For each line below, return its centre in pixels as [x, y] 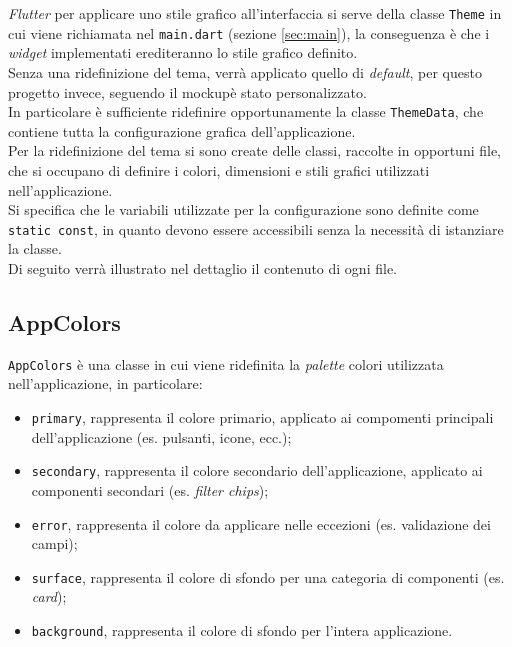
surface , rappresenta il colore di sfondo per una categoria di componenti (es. [268, 576]
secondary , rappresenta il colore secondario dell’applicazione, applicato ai [257, 470]
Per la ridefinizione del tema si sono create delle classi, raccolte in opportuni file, [255, 150]
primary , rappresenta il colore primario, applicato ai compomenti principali [262, 417]
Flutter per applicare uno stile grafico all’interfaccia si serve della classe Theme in [255, 13]
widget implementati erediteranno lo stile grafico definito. [183, 52]
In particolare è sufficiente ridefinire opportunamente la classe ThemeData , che [246, 111]
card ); [49, 596]
